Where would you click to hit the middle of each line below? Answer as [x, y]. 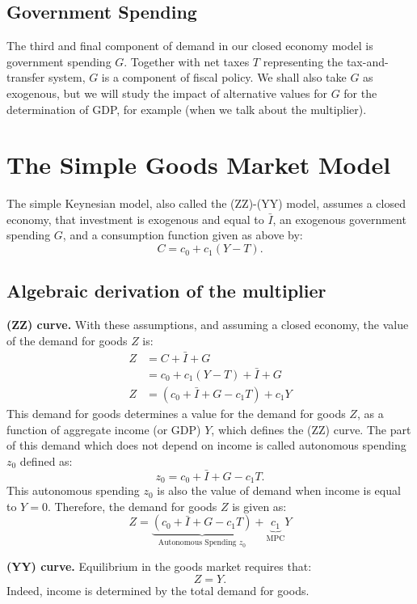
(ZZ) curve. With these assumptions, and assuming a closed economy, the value [208, 325]
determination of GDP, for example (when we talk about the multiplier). [187, 109]
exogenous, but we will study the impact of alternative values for [167, 93]
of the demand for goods [67, 340]
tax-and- [367, 61]
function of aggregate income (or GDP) [104, 429]
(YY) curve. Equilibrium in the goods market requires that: [159, 566]
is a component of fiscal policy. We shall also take [224, 77]
